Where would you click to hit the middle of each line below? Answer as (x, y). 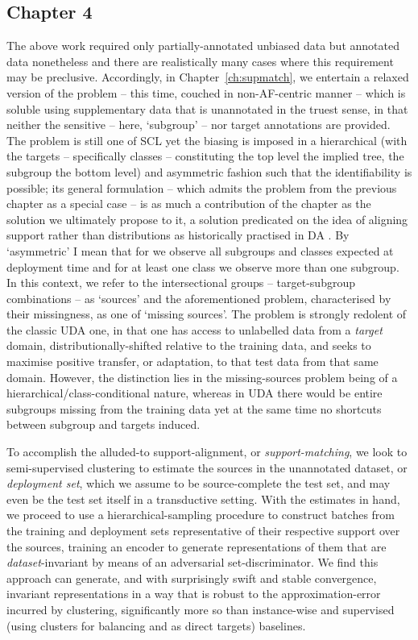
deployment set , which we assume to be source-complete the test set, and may (199, 483)
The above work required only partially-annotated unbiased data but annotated (203, 46)
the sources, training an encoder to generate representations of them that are (197, 546)
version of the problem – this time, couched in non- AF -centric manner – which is (206, 92)
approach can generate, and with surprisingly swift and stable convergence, (192, 578)
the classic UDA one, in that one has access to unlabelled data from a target (195, 329)
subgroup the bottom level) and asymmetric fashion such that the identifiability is (209, 171)
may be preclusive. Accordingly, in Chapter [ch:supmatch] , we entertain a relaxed (208, 77)
